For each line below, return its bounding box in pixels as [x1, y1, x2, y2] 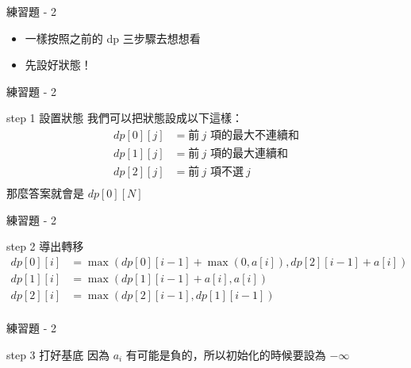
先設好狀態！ [25, 56, 92, 73]
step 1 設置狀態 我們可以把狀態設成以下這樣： [6, 109, 243, 126]
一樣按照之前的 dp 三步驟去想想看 [25, 29, 201, 46]
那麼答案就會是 [6, 185, 84, 201]
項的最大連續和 [209, 148, 288, 160]
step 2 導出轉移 [6, 238, 84, 255]
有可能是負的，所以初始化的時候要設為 [125, 346, 326, 362]
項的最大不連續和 [209, 129, 299, 141]
